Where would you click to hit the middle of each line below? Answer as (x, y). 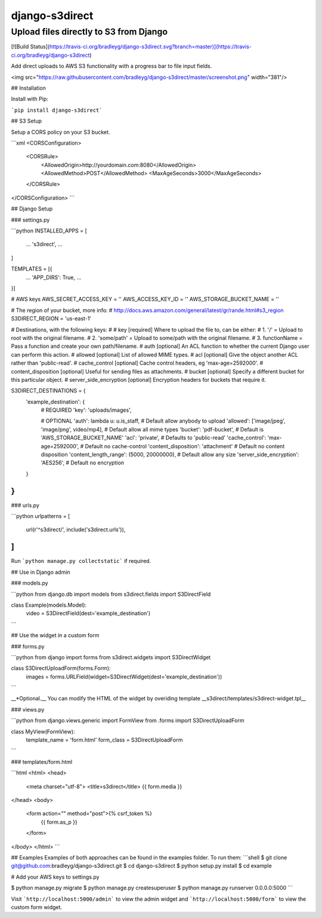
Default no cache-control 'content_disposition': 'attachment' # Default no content (185, 446)
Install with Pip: (30, 99)
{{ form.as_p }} (59, 822)
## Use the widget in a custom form (55, 635)
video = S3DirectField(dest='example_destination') (88, 613)
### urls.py (25, 505)
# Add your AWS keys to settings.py (55, 877)
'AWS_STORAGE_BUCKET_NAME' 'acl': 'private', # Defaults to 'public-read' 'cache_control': (154, 438)
